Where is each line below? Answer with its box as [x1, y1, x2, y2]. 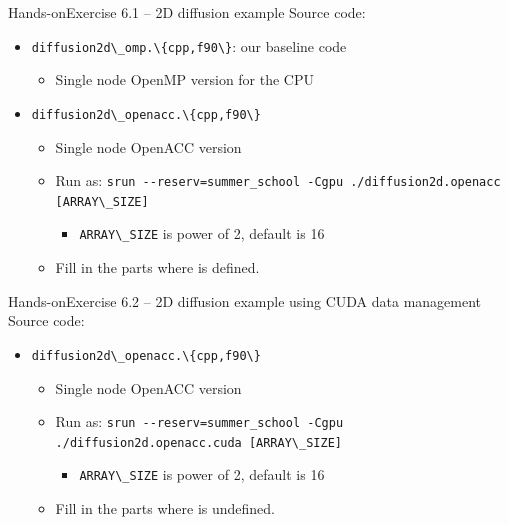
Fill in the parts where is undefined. [55, 498, 275, 519]
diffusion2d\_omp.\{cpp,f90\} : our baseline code [31, 35, 347, 56]
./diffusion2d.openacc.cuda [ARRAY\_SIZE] [55, 435, 342, 450]
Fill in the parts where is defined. [55, 257, 260, 278]
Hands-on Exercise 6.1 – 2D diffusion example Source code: [8, 2, 366, 22]
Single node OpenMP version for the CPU [55, 69, 315, 90]
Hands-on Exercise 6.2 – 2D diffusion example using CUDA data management [8, 290, 482, 311]
